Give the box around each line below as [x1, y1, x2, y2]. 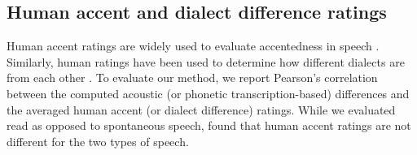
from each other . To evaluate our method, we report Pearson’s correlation [7, 69, 378, 86]
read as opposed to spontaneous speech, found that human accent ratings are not [7, 117, 411, 134]
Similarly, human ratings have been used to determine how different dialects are [7, 53, 405, 70]
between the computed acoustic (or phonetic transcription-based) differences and [7, 84, 410, 101]
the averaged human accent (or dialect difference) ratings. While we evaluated [7, 101, 396, 118]
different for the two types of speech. [7, 132, 189, 149]
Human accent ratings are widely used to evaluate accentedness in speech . [7, 37, 380, 54]
